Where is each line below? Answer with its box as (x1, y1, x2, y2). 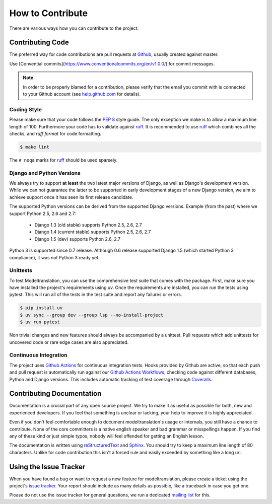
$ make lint (20, 144, 50, 150)
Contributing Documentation (9, 389, 102, 398)
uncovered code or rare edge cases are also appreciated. (9, 339, 129, 345)
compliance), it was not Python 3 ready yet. (9, 254, 100, 260)
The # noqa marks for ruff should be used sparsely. (9, 157, 118, 163)
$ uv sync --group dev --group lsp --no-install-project (20, 312, 164, 318)
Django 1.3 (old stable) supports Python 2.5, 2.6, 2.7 (34, 222, 142, 228)
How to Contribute (9, 8, 88, 19)
